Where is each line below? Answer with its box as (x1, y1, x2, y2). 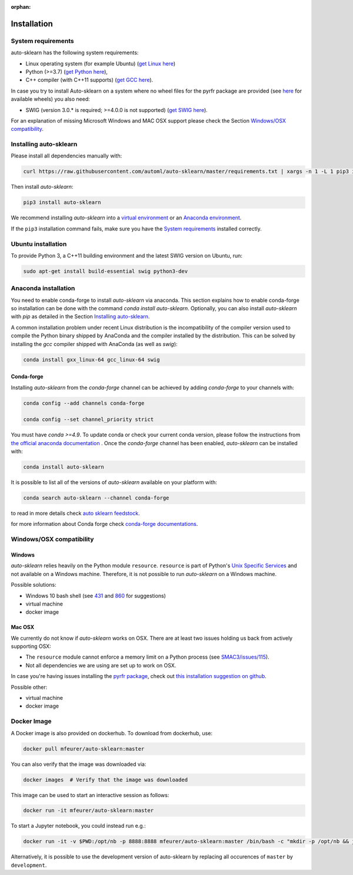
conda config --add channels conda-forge (23, 400, 145, 406)
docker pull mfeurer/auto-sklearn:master (23, 745, 145, 752)
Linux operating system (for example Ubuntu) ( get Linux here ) (25, 60, 176, 67)
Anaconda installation (11, 284, 75, 292)
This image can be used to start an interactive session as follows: (11, 791, 169, 798)
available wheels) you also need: (11, 96, 91, 103)
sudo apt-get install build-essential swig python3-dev (23, 268, 188, 274)
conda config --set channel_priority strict (23, 416, 154, 423)
